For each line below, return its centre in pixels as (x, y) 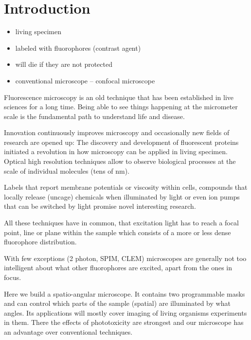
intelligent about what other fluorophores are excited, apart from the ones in (118, 268)
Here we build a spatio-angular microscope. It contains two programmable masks (125, 293)
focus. (13, 277)
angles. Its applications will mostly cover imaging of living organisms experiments (125, 312)
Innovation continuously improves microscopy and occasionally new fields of (117, 132)
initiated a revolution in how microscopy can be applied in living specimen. (116, 151)
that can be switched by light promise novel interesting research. (100, 206)
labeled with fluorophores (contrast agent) (78, 48)
